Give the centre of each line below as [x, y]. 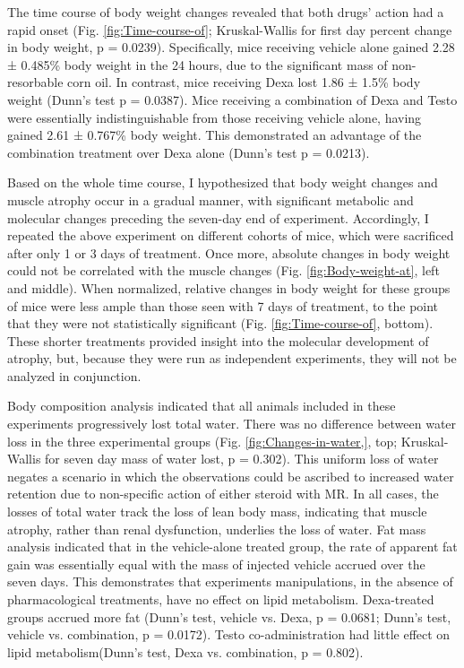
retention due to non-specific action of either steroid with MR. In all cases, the [223, 494]
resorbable [35, 82]
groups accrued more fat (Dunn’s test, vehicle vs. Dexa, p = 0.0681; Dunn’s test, [229, 616]
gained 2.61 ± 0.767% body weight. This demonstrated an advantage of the [215, 135]
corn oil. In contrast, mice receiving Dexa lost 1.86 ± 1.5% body [244, 82]
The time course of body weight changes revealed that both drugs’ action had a [226, 12]
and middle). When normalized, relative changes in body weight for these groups [229, 287]
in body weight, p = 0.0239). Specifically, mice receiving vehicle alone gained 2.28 [231, 47]
